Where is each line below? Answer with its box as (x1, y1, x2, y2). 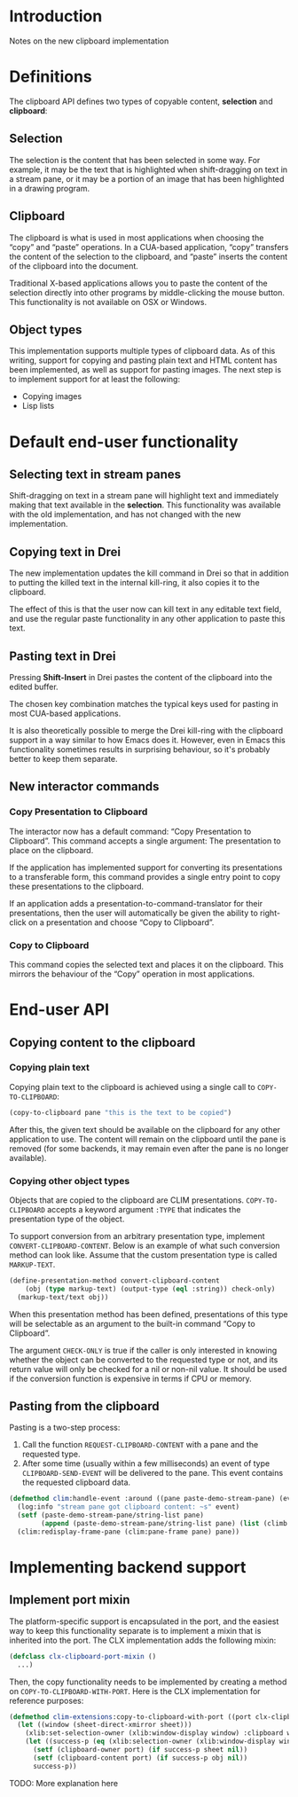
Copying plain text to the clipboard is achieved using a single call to (9, 1081, 255, 1092)
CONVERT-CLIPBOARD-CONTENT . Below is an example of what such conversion (9, 1240, 281, 1251)
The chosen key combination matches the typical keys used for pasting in (9, 698, 279, 709)
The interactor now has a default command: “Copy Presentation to (9, 826, 252, 836)
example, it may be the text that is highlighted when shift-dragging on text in (9, 164, 288, 175)
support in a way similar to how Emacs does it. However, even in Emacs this (9, 734, 286, 745)
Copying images (21, 391, 82, 402)
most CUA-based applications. (9, 708, 122, 718)
